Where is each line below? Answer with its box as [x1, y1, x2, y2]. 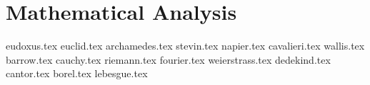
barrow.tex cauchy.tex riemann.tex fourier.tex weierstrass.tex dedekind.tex [6, 52, 331, 67]
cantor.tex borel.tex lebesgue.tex [6, 66, 148, 81]
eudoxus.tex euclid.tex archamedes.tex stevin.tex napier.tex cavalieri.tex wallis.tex [6, 38, 365, 53]
